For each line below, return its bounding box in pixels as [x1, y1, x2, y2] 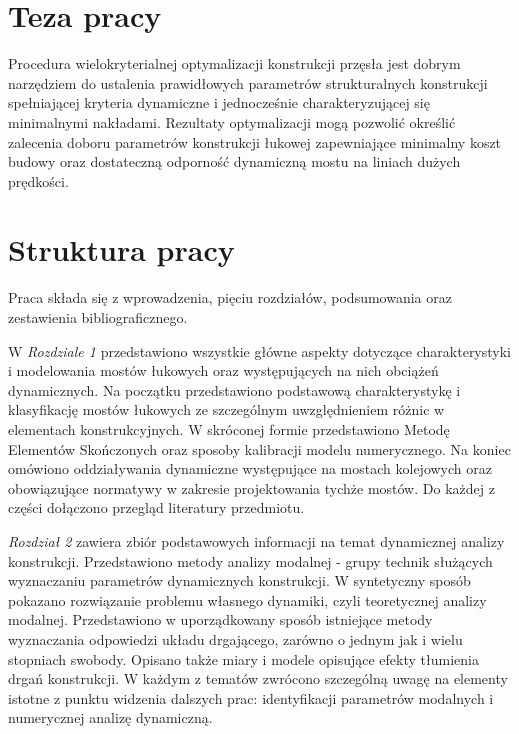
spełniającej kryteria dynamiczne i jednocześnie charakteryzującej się [8, 92, 430, 113]
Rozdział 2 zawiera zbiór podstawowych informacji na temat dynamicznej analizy [8, 530, 505, 551]
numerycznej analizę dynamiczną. [8, 707, 213, 728]
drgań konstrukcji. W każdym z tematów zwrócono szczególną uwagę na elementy [8, 668, 508, 689]
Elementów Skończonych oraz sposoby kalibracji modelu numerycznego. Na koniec [8, 438, 511, 459]
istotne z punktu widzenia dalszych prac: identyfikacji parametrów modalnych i [8, 687, 494, 708]
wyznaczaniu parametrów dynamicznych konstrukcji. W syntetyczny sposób [8, 570, 471, 591]
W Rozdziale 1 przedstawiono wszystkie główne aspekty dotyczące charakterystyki [8, 340, 512, 361]
